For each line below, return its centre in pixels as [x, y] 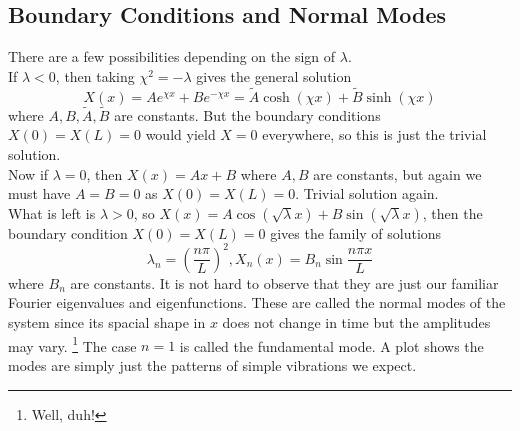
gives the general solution [274, 75]
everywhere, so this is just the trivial [374, 134]
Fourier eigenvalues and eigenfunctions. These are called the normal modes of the [257, 302]
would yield [180, 134]
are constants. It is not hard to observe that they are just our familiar [284, 282]
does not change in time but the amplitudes [356, 322]
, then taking [95, 75]
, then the [452, 212]
